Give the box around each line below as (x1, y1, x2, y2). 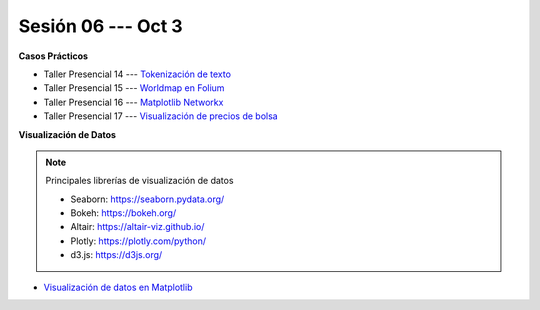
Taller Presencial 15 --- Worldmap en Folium (43, 82, 225, 94)
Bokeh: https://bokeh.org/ (70, 207, 177, 219)
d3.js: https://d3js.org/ (70, 249, 163, 261)
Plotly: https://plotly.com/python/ (70, 235, 207, 247)
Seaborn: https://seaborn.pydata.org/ (70, 193, 225, 205)
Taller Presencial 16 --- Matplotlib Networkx (43, 96, 224, 108)
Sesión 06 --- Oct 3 (18, 15, 184, 37)
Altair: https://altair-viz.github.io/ (70, 221, 205, 233)
